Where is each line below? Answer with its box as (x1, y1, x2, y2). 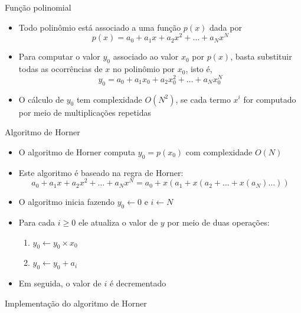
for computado (243, 93, 296, 105)
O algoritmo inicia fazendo (18, 195, 115, 208)
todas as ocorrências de (18, 63, 103, 75)
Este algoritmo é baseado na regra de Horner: (18, 166, 184, 178)
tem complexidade (76, 93, 142, 105)
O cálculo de (18, 93, 64, 105)
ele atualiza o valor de (78, 216, 158, 228)
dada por (210, 21, 242, 33)
